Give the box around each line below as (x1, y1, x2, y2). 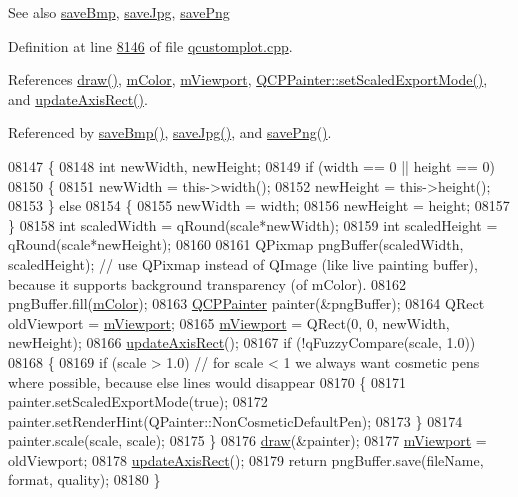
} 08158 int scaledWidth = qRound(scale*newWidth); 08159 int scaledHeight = (8, 214, 498, 235)
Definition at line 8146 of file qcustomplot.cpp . (8, 35, 293, 56)
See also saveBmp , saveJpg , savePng (8, 2, 230, 22)
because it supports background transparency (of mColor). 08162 (8, 273, 406, 294)
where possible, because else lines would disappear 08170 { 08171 (8, 371, 406, 392)
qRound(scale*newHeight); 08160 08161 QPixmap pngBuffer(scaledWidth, (8, 234, 464, 255)
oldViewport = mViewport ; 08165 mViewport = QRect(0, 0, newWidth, (8, 312, 450, 333)
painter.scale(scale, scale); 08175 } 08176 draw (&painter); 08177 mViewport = (8, 430, 487, 451)
